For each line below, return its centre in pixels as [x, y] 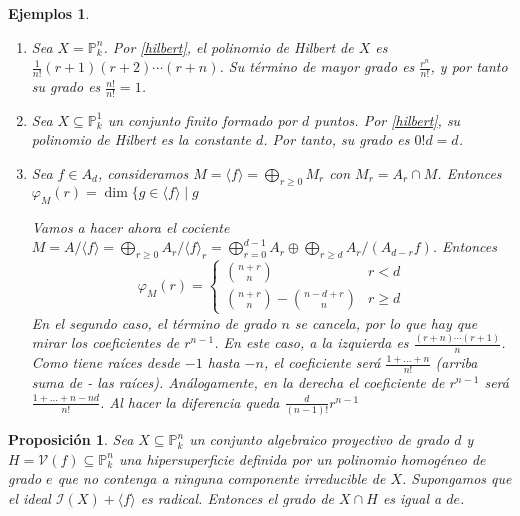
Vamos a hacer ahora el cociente [130, 226]
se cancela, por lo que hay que [386, 322]
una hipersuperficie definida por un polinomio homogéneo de [302, 458]
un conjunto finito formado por [202, 119]
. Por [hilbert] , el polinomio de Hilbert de [228, 46]
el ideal [29, 497]
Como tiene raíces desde [105, 362]
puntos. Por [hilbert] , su [387, 119]
